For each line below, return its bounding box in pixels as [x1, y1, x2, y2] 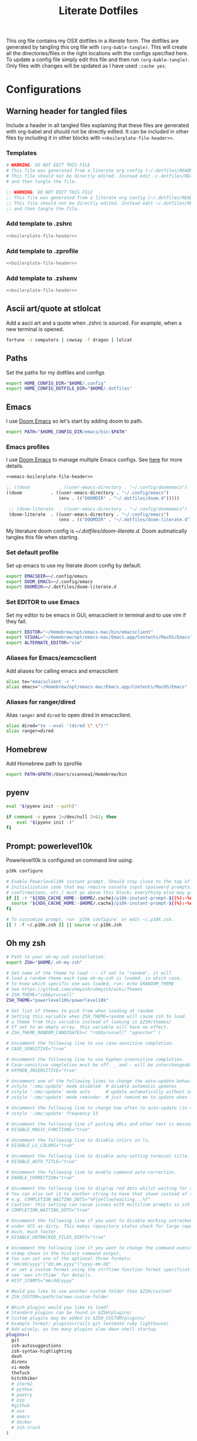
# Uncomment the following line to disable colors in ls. [6, 1137, 151, 1143]
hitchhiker [11, 1375, 38, 1381]
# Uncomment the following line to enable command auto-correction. [6, 1169, 177, 1175]
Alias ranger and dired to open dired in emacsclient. [6, 711, 132, 718]
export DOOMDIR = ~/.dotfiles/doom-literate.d [6, 584, 117, 590]
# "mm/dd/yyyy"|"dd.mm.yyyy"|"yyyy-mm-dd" [6, 1261, 111, 1268]
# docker [11, 1419, 33, 1425]
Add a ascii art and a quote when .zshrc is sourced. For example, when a [6, 319, 182, 326]
